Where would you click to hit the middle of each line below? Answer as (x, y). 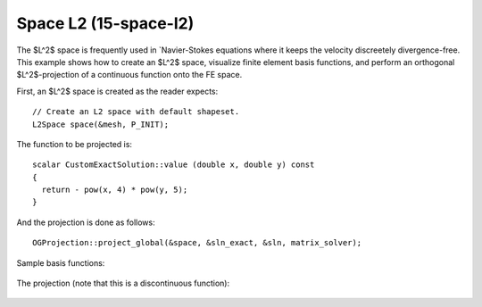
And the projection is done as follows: (86, 222)
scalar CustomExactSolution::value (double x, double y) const (174, 165)
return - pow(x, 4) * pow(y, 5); (115, 190)
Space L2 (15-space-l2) (105, 23)
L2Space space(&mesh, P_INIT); (101, 124)
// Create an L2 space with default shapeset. (136, 112)
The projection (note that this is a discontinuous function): (123, 283)
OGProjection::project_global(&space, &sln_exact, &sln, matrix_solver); (197, 243)
